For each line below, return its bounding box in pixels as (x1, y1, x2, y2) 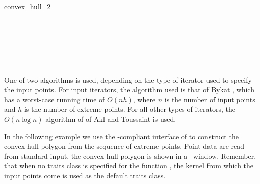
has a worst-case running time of (4, 94, 105, 104)
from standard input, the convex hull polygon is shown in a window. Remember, (4, 150, 256, 161)
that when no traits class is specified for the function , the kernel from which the (4, 160, 254, 171)
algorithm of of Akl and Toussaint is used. (45, 113, 176, 124)
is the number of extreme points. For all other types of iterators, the (24, 104, 235, 114)
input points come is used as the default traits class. (4, 170, 166, 180)
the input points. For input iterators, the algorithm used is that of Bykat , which (4, 84, 254, 95)
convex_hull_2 (4, 1, 51, 11)
